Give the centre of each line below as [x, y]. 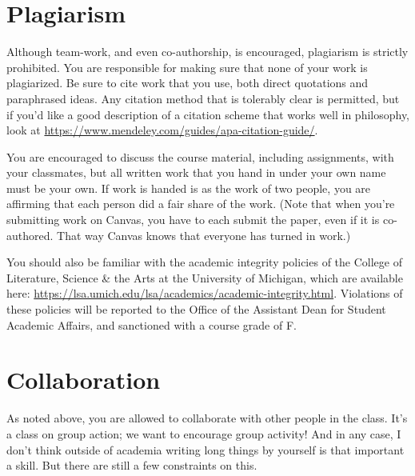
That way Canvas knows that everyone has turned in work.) [204, 235]
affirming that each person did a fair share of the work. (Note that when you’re [201, 204]
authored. [30, 235]
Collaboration [84, 380]
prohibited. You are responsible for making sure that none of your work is [187, 67]
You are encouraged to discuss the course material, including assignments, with [200, 156]
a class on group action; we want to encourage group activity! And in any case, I [204, 433]
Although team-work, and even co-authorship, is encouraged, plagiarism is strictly [207, 52]
